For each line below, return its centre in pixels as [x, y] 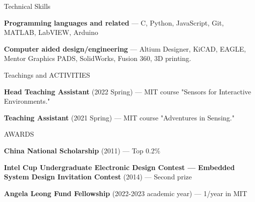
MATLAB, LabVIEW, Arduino [51, 32]
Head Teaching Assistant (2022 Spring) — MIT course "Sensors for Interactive [128, 91]
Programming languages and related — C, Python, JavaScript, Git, [114, 22]
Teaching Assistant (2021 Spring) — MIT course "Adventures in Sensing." [119, 117]
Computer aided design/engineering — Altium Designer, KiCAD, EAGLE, [125, 48]
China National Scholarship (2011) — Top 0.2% [82, 150]
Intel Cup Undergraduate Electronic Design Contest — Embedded [119, 167]
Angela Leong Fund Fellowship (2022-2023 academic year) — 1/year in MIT [126, 193]
